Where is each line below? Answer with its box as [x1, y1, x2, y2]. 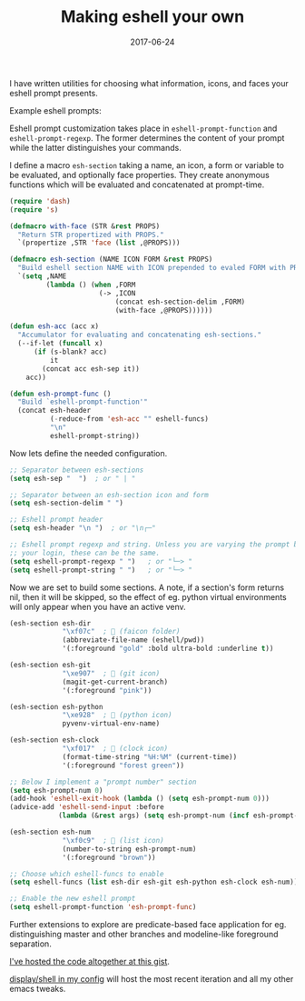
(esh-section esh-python [9, 702, 103, 711]
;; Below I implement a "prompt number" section [9, 777, 197, 786]
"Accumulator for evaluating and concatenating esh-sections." [17, 330, 261, 340]
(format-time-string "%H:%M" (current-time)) [62, 752, 238, 761]
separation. [9, 938, 52, 949]
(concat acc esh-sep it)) [42, 364, 141, 374]
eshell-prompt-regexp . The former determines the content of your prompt [9, 132, 285, 143]
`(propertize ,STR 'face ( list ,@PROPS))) [17, 238, 181, 247]
